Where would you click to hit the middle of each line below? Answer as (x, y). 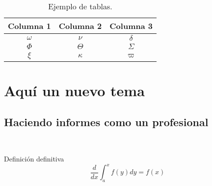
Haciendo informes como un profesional (106, 121)
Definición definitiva (34, 159)
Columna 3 (131, 26)
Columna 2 (80, 26)
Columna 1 (29, 26)
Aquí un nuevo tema (74, 91)
